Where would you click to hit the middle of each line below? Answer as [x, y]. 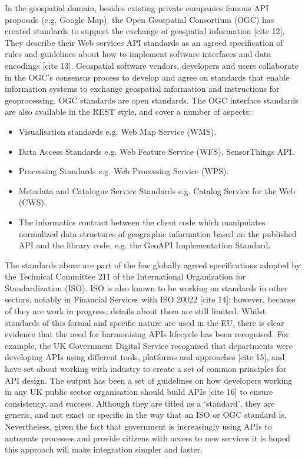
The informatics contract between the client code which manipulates [142, 222]
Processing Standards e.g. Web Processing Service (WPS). [124, 171]
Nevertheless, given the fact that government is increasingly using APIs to [138, 426]
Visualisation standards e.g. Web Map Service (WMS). [117, 131]
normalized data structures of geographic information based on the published [158, 233]
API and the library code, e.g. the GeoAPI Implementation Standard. [145, 245]
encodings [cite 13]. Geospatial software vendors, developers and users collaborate [152, 65]
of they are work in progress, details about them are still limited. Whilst [135, 311]
